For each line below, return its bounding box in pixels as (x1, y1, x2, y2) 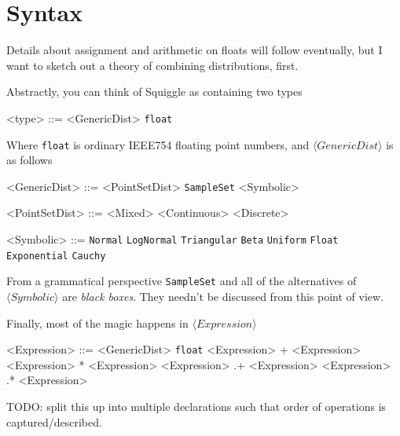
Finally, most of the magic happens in (6, 314, 189, 331)
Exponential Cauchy (6, 250, 106, 262)
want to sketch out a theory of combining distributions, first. (6, 57, 299, 73)
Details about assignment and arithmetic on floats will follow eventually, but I (6, 42, 383, 58)
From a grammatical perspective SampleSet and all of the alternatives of (6, 273, 357, 289)
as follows (6, 152, 53, 168)
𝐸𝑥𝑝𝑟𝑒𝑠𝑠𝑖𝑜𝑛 (196, 318, 253, 330)
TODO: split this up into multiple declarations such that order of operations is (6, 398, 387, 415)
